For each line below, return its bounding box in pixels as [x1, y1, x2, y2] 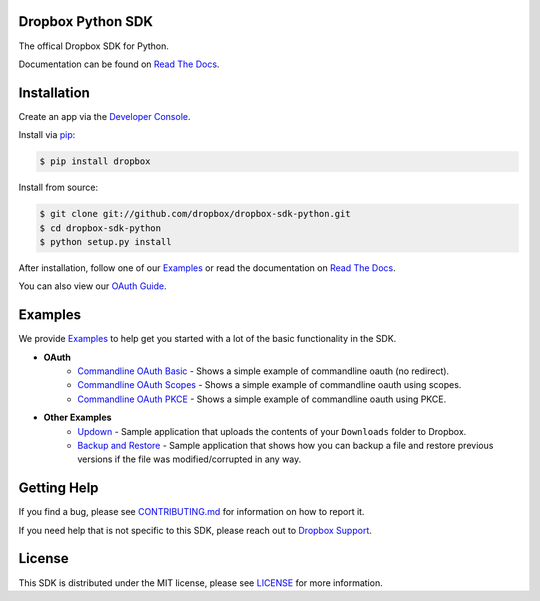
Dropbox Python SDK [18, 13, 154, 30]
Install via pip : [18, 129, 76, 141]
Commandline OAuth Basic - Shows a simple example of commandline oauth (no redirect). [77, 365, 450, 377]
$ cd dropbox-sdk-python [39, 222, 162, 234]
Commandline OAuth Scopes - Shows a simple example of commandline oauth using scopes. [77, 379, 462, 391]
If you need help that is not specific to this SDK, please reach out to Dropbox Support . [18, 524, 372, 536]
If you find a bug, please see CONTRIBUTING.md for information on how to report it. [18, 506, 365, 518]
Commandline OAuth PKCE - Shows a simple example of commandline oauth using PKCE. [77, 393, 447, 405]
